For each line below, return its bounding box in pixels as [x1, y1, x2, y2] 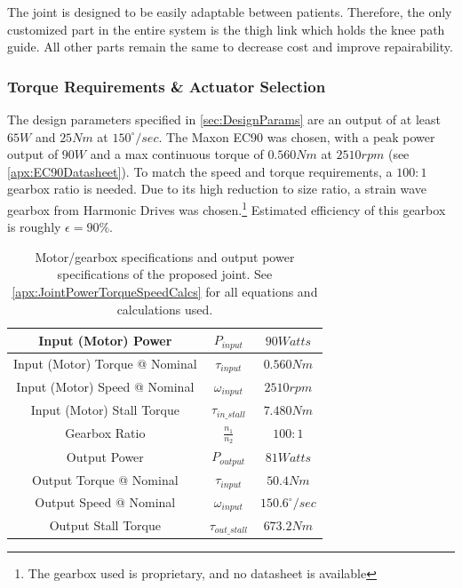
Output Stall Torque [49, 516, 161, 535]
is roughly [7, 218, 61, 236]
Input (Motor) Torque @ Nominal [13, 354, 197, 373]
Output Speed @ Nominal [35, 493, 176, 512]
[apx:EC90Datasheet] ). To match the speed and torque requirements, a [7, 162, 393, 180]
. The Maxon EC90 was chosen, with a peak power [158, 127, 435, 146]
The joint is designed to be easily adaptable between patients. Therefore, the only [7, 3, 452, 20]
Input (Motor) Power [38, 330, 172, 349]
